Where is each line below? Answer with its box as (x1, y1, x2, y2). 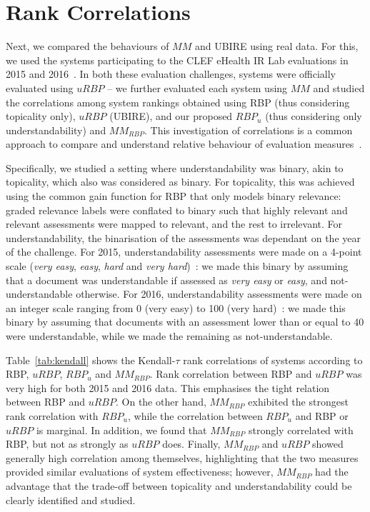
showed (312, 436, 344, 451)
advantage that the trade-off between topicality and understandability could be (6, 478, 352, 493)
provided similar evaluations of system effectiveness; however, (6, 464, 274, 479)
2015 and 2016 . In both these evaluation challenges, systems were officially (6, 66, 336, 81)
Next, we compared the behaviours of (6, 39, 169, 54)
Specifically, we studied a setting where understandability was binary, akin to (6, 160, 344, 175)
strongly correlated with (248, 422, 354, 437)
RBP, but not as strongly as (6, 436, 129, 451)
